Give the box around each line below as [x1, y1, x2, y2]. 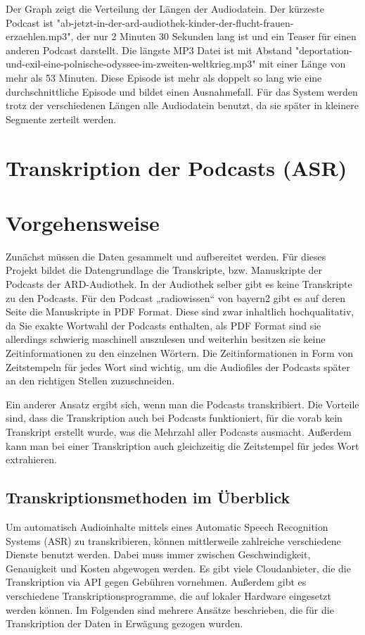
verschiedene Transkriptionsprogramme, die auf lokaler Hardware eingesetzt [6, 588, 332, 603]
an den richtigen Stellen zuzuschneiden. [6, 373, 175, 388]
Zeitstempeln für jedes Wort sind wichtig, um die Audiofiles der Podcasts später [6, 359, 350, 374]
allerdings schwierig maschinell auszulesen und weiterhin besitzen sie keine [6, 332, 326, 346]
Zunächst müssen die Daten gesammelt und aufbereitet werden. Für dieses [6, 249, 326, 263]
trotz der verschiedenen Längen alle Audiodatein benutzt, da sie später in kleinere [6, 98, 359, 113]
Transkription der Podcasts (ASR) [6, 153, 347, 182]
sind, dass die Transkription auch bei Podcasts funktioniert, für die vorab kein [6, 410, 342, 425]
